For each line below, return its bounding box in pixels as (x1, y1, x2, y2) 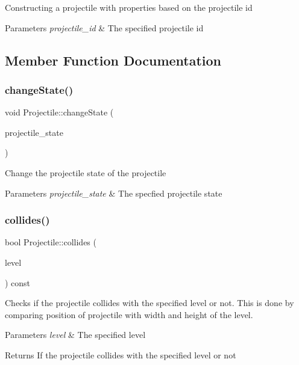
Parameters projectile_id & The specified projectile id (5, 21, 204, 34)
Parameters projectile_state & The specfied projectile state (5, 186, 222, 199)
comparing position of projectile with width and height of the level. (5, 308, 253, 321)
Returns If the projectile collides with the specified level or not (5, 348, 236, 361)
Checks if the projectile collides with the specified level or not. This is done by (5, 296, 294, 309)
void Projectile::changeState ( (5, 106, 114, 118)
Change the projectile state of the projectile (5, 166, 166, 179)
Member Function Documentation (5, 51, 222, 69)
